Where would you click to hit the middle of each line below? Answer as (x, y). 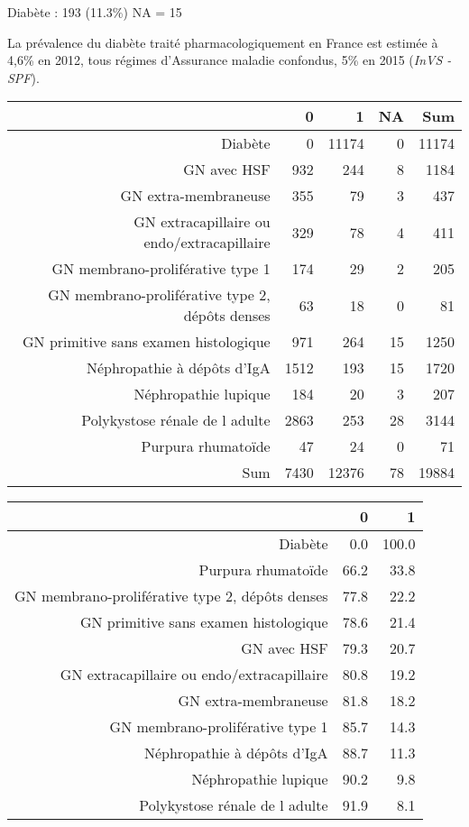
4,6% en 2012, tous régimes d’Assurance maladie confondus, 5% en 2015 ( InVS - (230, 60)
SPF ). (23, 77)
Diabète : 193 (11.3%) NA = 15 (95, 12)
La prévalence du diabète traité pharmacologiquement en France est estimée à (223, 42)
